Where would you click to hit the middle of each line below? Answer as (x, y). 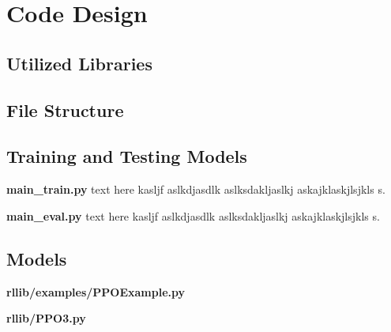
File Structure (65, 109)
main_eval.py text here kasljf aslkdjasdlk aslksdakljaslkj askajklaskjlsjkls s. (193, 215)
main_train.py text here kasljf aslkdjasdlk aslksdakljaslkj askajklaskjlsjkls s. (196, 189)
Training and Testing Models (127, 156)
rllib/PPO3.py (46, 318)
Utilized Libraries (79, 63)
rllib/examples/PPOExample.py (96, 291)
